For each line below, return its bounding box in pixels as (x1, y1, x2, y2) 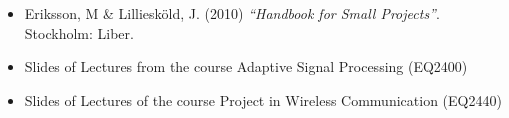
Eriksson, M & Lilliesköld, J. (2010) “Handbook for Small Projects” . (24, 3, 440, 23)
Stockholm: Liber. (24, 22, 134, 43)
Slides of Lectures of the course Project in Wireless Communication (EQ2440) (24, 89, 502, 110)
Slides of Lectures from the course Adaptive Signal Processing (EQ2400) (24, 56, 468, 77)
